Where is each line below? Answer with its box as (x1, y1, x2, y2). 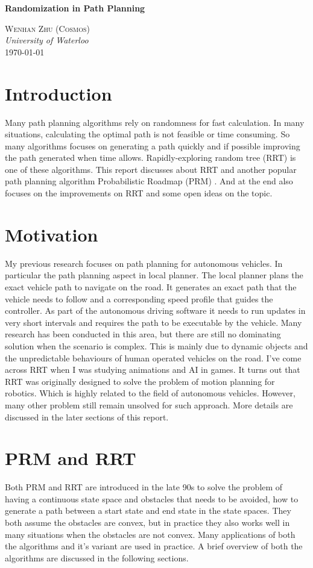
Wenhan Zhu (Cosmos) (5, 22, 90, 34)
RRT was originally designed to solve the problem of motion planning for (5, 375, 275, 387)
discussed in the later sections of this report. (5, 410, 169, 423)
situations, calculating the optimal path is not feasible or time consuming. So (5, 128, 290, 140)
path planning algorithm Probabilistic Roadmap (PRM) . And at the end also (5, 175, 293, 187)
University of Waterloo (5, 34, 89, 46)
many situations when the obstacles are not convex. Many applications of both (5, 528, 296, 540)
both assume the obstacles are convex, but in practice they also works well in (5, 516, 290, 528)
